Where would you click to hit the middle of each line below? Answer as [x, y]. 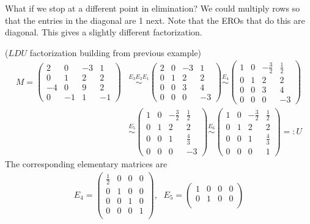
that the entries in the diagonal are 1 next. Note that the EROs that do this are [155, 20]
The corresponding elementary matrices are [86, 163]
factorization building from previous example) [116, 52]
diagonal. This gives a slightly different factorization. [104, 32]
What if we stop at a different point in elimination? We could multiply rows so [153, 8]
